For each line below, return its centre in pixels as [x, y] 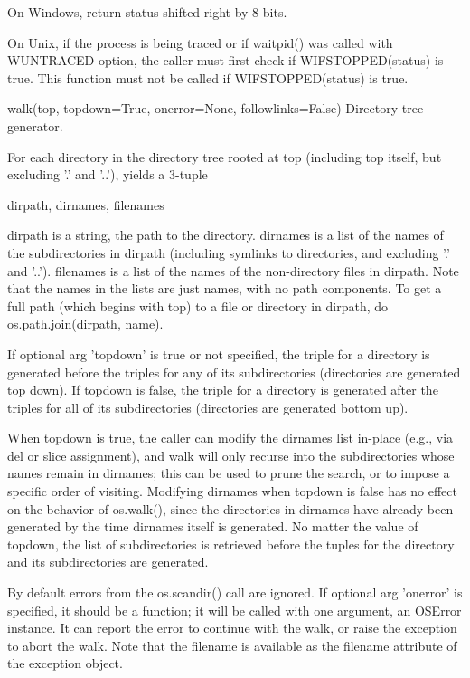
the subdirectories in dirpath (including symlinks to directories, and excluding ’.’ [229, 252]
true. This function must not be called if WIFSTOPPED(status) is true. [208, 77]
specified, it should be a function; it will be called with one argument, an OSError [235, 610]
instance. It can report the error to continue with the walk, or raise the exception [232, 628]
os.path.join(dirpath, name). [85, 324]
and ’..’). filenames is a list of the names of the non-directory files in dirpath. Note [233, 270]
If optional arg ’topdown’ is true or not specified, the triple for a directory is [219, 353]
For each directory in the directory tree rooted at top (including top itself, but [225, 156]
